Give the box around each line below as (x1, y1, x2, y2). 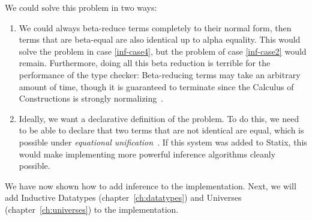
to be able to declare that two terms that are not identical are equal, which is (19, 124, 304, 136)
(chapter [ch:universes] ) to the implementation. (5, 203, 179, 215)
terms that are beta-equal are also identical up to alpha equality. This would (19, 33, 301, 46)
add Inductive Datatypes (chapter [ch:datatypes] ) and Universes (5, 191, 242, 204)
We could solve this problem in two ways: (5, 1, 157, 13)
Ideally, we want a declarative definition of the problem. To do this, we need (19, 112, 299, 124)
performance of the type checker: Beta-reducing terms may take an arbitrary (19, 68, 301, 81)
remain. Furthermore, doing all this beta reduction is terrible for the (19, 57, 271, 69)
